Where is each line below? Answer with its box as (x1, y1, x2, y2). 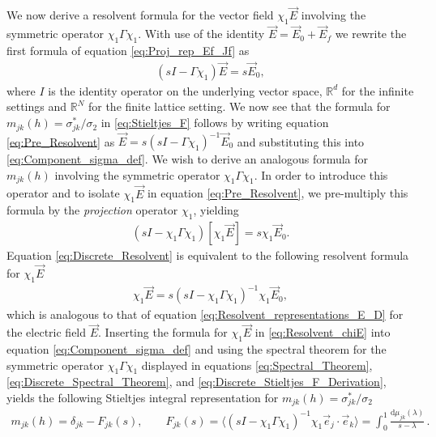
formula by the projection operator (6, 202, 178, 218)
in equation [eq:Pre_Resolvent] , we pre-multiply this (147, 185, 408, 202)
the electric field (6, 324, 87, 341)
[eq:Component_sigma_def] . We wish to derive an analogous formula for (6, 151, 369, 168)
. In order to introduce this (254, 166, 388, 183)
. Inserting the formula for (98, 324, 228, 341)
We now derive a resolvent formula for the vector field (6, 6, 274, 23)
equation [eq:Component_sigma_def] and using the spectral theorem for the (6, 341, 387, 357)
